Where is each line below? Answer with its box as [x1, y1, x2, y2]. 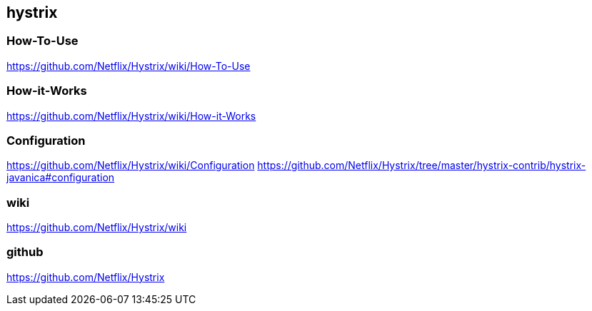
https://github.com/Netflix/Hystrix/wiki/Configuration [6, 159, 255, 172]
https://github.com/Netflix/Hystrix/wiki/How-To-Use [6, 59, 251, 72]
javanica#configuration [6, 171, 115, 184]
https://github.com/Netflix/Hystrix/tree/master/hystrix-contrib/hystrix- [257, 159, 586, 172]
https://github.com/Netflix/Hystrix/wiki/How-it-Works [6, 109, 256, 122]
